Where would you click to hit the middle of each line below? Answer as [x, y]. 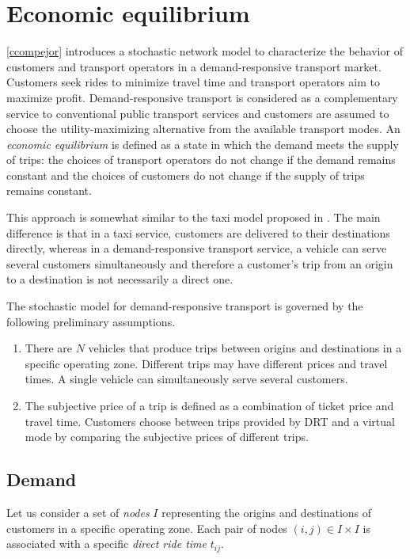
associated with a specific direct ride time [106, 544]
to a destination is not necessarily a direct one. [120, 279]
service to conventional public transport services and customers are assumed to [198, 113]
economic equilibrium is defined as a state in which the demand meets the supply [203, 144]
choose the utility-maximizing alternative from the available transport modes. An [203, 129]
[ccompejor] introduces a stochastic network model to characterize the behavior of [205, 51]
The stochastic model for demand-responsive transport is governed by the [185, 306]
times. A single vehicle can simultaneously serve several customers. [186, 379]
